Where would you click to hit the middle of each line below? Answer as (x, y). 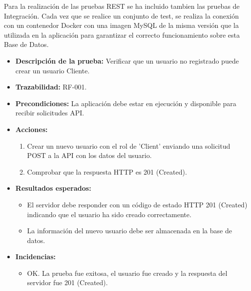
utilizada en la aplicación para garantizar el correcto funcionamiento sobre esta (122, 34)
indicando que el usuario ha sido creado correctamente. (109, 214)
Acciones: (31, 129)
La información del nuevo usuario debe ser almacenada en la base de (129, 231)
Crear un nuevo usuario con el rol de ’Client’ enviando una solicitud (129, 145)
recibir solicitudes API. (50, 113)
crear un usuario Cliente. (52, 70)
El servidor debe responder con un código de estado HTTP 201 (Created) (137, 204)
